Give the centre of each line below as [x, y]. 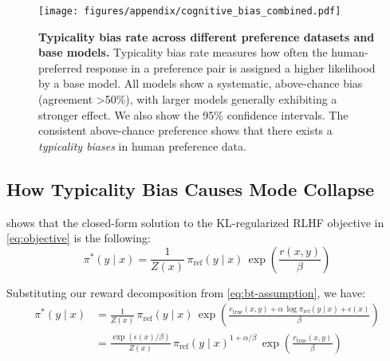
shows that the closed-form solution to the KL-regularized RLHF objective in [195, 222]
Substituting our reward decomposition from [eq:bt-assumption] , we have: [186, 292]
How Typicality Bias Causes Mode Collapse [191, 188]
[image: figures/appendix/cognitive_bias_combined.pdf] [190, 11]
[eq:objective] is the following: [79, 238]
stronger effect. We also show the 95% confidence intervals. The [193, 114]
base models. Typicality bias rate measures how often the [183, 52]
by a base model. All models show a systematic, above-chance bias [201, 83]
